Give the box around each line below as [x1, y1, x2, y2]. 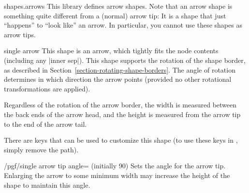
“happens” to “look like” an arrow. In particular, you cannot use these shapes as [4, 20, 242, 30]
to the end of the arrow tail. [4, 119, 87, 129]
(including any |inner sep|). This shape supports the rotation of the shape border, [4, 55, 246, 65]
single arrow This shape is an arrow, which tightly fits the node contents [4, 45, 219, 56]
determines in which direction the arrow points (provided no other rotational [4, 74, 232, 84]
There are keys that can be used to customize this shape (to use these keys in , [4, 135, 238, 145]
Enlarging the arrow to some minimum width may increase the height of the [4, 170, 230, 180]
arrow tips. [4, 29, 36, 39]
